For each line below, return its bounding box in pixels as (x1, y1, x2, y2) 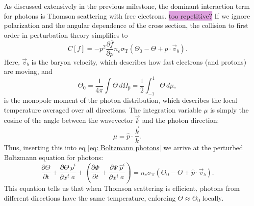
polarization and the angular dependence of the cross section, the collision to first (4, 20, 249, 30)
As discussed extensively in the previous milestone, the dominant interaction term (4, 1, 250, 11)
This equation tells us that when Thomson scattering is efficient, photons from (4, 183, 240, 193)
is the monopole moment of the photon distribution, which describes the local (4, 95, 237, 105)
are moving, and (4, 66, 52, 76)
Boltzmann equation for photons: (4, 152, 103, 162)
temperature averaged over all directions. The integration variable (4, 104, 202, 114)
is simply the (210, 104, 249, 114)
